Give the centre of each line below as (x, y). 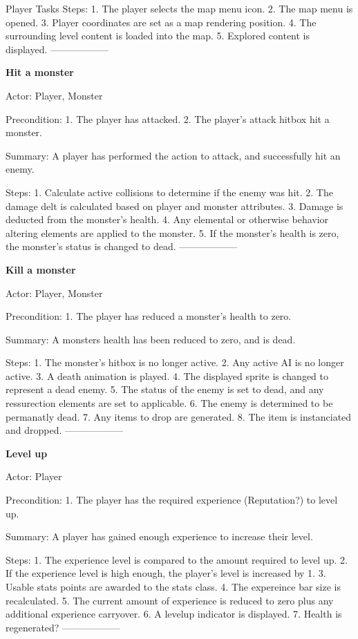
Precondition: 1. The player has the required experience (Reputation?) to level (172, 500)
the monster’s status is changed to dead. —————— (122, 246)
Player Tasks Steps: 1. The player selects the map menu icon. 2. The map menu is (179, 8)
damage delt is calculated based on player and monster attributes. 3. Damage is (175, 206)
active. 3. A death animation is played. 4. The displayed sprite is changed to (167, 375)
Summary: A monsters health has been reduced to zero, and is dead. (151, 339)
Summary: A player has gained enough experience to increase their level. (159, 536)
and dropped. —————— (65, 430)
